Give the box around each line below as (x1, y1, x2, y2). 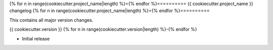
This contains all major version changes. (9, 17, 94, 23)
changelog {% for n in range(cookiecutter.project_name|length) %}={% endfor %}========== (9, 8, 210, 14)
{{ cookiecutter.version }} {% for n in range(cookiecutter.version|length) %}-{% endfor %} (9, 26, 197, 32)
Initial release (22, 35, 50, 41)
